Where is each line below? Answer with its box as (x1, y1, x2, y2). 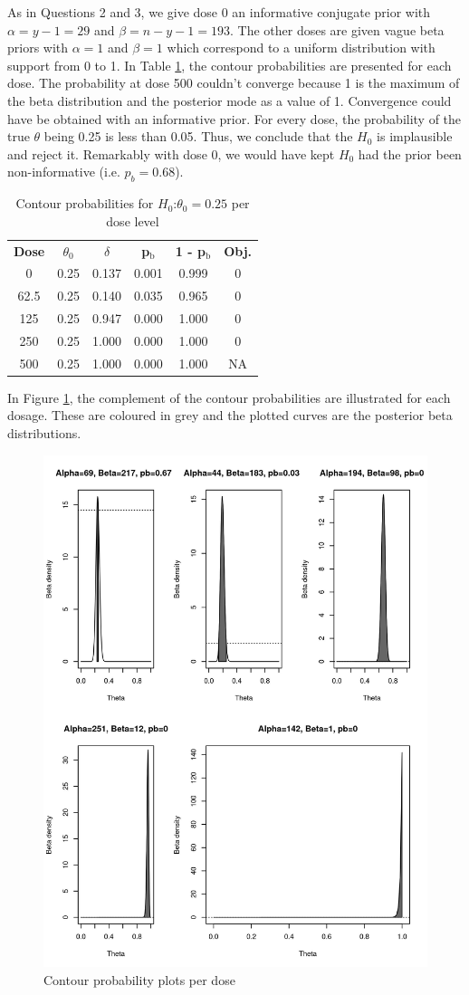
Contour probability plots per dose (43, 970, 235, 989)
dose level (106, 211, 159, 230)
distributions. (7, 424, 81, 443)
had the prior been (358, 144, 462, 163)
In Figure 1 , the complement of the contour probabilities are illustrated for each (7, 387, 451, 407)
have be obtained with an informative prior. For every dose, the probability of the (7, 109, 462, 128)
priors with (7, 38, 69, 57)
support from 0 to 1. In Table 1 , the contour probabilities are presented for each (7, 55, 452, 74)
